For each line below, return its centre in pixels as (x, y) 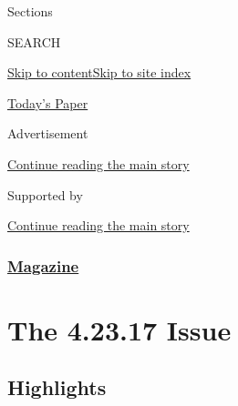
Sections (30, 11)
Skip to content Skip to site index (99, 72)
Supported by (45, 194)
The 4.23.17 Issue (119, 329)
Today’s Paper (48, 102)
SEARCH (34, 41)
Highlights (57, 387)
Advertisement (48, 133)
